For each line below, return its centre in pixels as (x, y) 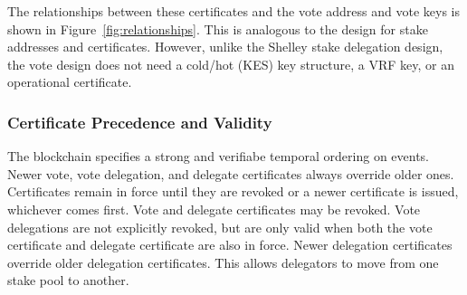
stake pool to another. (68, 280)
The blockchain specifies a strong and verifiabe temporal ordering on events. (219, 156)
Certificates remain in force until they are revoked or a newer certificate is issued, (233, 191)
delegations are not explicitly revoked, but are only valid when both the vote (220, 227)
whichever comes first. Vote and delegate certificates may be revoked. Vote (214, 209)
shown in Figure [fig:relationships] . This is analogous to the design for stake (218, 29)
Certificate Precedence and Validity (140, 122)
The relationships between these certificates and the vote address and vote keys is (233, 11)
